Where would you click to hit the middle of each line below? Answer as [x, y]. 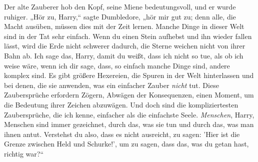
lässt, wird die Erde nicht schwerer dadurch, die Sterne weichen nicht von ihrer [125, 46]
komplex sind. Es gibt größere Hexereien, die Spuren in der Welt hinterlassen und [129, 75]
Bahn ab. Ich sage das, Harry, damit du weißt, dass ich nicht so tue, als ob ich [124, 55]
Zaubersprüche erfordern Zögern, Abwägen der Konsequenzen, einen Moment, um [129, 95]
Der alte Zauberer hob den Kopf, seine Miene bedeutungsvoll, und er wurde [120, 6]
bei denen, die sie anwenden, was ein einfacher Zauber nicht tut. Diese [111, 85]
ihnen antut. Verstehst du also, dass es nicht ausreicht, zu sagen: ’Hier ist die [122, 134]
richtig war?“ [24, 153]
